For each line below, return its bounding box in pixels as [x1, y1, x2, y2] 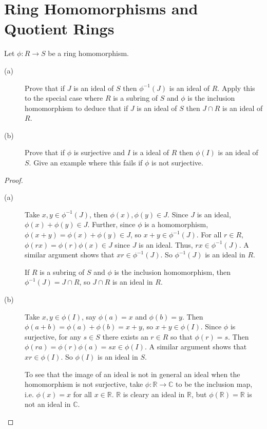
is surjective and [73, 147, 125, 158]
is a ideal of [132, 147, 169, 158]
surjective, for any [25, 331, 81, 342]
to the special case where [25, 92, 103, 103]
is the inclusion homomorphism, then [114, 266, 231, 277]
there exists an [102, 331, 148, 342]
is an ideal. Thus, [139, 239, 193, 250]
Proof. [4, 174, 23, 185]
